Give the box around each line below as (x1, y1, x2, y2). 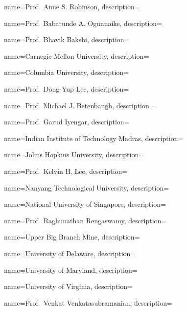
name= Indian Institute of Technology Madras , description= (4, 133, 184, 143)
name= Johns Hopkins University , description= (4, 149, 144, 160)
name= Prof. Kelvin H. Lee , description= (4, 166, 128, 176)
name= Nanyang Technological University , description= (4, 182, 169, 192)
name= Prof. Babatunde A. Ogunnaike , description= (4, 18, 163, 28)
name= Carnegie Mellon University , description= (4, 50, 149, 61)
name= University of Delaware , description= (4, 248, 136, 258)
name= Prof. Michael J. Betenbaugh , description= (4, 100, 155, 110)
